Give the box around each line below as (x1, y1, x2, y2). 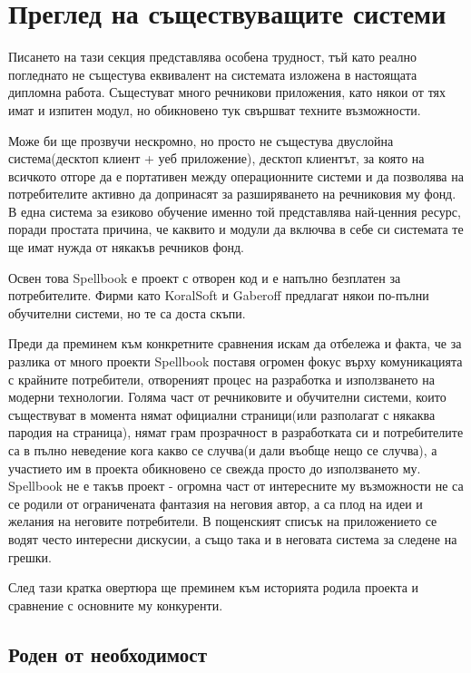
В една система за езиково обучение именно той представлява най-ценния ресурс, (8, 201, 461, 220)
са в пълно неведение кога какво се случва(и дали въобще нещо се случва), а (8, 441, 437, 459)
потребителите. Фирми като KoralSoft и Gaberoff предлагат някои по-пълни (8, 286, 429, 305)
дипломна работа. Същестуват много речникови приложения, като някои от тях (8, 83, 446, 102)
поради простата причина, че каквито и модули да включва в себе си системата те (8, 219, 464, 239)
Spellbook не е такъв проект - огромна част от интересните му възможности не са (8, 476, 464, 495)
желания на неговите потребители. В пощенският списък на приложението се (8, 512, 437, 531)
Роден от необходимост (8, 639, 207, 668)
